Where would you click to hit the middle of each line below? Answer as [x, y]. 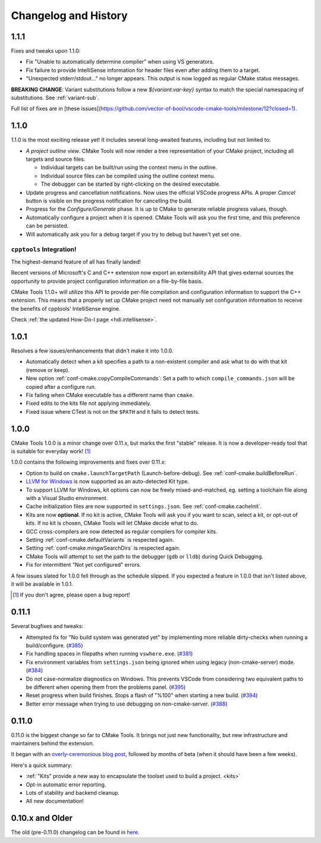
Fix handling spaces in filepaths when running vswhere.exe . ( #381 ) [109, 654]
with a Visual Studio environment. [67, 498]
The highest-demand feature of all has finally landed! [76, 261]
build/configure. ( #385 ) [54, 645]
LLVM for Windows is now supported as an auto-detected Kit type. [108, 482]
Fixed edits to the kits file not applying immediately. [89, 403]
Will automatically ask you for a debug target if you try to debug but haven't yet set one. [133, 234]
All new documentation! [55, 801]
